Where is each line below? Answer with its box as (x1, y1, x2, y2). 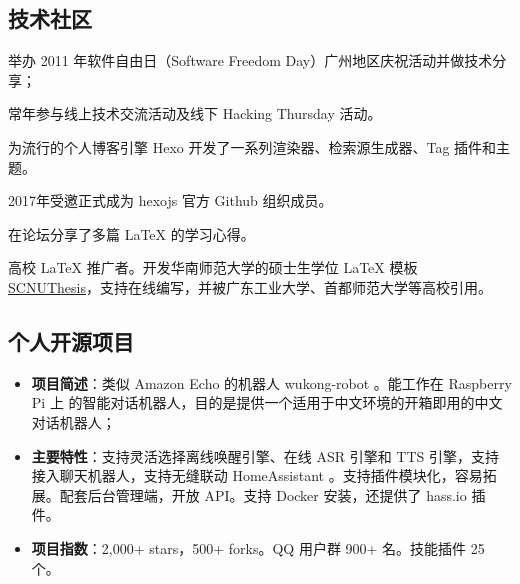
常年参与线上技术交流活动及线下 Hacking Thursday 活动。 (8, 103, 382, 124)
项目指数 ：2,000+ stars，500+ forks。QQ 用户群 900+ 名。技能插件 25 (31, 537, 485, 558)
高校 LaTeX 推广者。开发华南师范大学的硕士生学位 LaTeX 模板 (8, 257, 418, 278)
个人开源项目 (8, 325, 134, 356)
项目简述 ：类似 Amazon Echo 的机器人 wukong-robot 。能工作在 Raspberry (31, 372, 512, 393)
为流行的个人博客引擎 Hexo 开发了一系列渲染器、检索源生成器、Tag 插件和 (8, 136, 497, 157)
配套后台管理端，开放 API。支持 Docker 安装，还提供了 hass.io (59, 484, 467, 505)
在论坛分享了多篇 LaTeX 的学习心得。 (8, 223, 255, 244)
